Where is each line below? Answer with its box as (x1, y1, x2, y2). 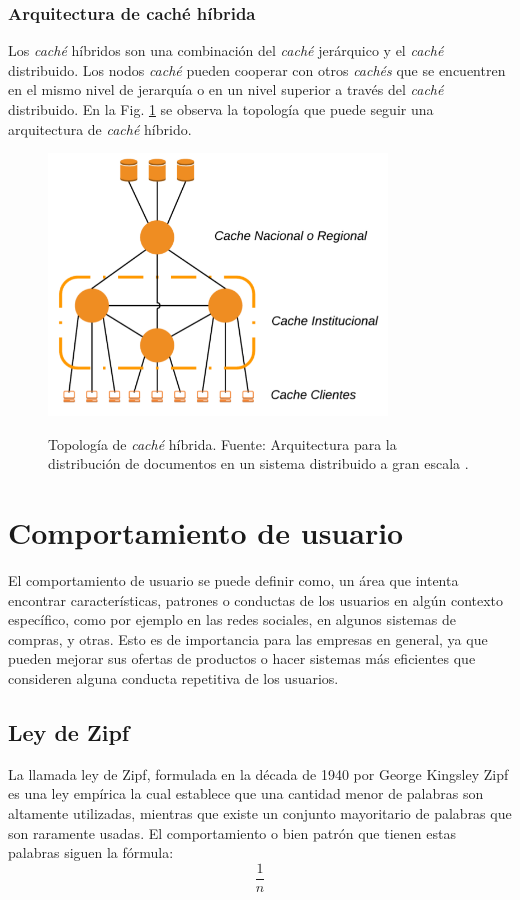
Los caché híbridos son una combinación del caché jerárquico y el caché (8, 40, 444, 61)
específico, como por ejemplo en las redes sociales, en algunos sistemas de (8, 609, 456, 630)
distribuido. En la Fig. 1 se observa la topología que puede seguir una (8, 99, 434, 119)
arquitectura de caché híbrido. (8, 118, 192, 139)
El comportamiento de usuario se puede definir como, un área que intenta (8, 570, 459, 591)
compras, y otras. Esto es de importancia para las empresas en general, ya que (8, 628, 488, 649)
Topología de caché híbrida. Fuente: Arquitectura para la (48, 433, 397, 454)
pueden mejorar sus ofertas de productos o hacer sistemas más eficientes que (8, 648, 476, 669)
